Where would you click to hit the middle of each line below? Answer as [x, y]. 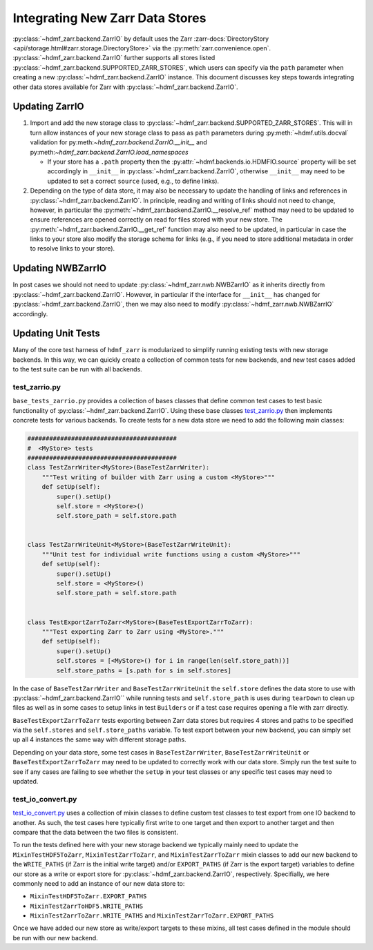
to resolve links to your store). [73, 249]
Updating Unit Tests [56, 334]
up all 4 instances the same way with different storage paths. [99, 739]
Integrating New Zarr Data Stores [109, 18]
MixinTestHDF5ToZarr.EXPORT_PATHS [88, 896]
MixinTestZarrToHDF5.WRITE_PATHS [87, 906]
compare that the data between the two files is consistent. [96, 832]
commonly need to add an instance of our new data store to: [99, 883]
